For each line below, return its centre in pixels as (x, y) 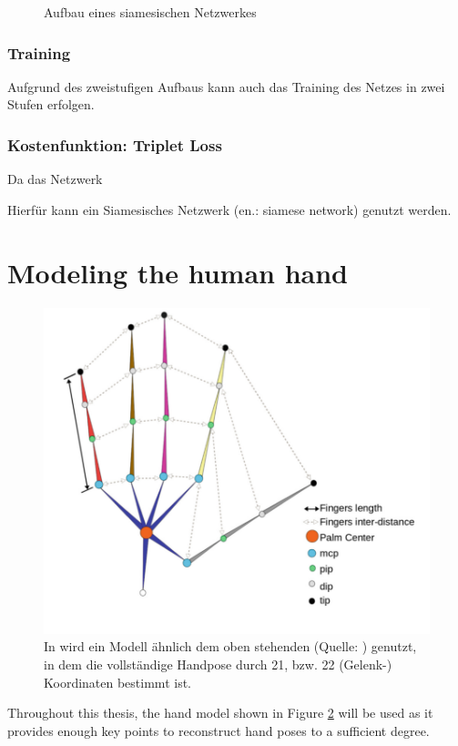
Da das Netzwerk (55, 179)
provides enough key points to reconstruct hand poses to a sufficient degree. (219, 730)
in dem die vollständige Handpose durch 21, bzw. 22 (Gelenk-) (218, 664)
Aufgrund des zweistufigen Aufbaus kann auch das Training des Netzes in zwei (226, 86)
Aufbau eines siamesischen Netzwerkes (150, 12)
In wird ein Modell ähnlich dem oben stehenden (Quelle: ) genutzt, (230, 646)
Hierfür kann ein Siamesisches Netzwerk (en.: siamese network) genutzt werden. (229, 209)
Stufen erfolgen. (51, 104)
